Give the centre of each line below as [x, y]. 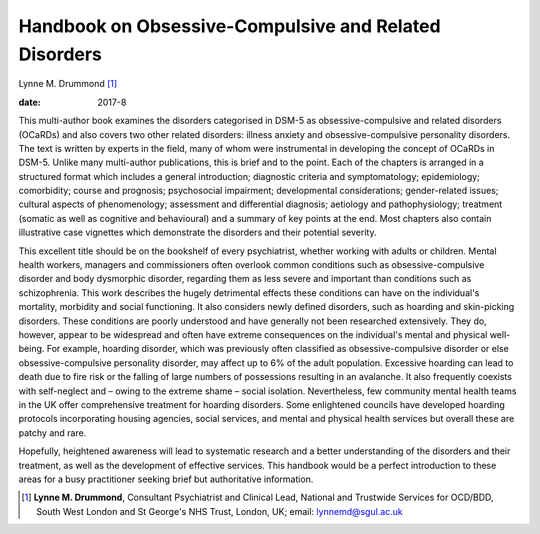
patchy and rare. [52, 432]
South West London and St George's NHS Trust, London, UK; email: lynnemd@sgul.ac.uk [220, 511]
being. [31, 349]
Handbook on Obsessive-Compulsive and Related [229, 26]
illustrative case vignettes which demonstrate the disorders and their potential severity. [197, 232]
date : [29, 102]
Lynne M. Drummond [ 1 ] [68, 84]
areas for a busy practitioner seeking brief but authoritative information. [166, 479]
